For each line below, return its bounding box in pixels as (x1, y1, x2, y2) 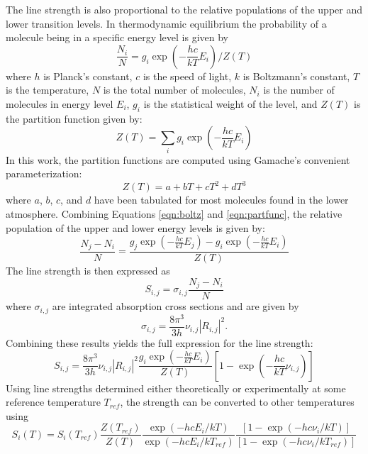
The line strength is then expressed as (6, 262, 170, 277)
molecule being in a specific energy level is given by (6, 30, 228, 45)
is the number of (263, 82, 335, 97)
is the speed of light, (143, 68, 232, 83)
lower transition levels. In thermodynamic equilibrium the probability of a (6, 16, 327, 31)
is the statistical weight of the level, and (143, 96, 318, 111)
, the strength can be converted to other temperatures (120, 394, 355, 409)
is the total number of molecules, (103, 82, 246, 97)
